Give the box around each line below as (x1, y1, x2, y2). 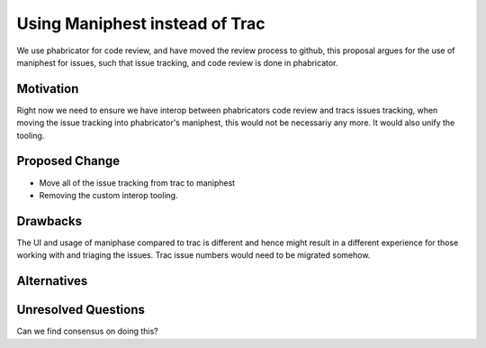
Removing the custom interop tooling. (39, 189, 179, 200)
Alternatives (16, 273, 88, 288)
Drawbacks (16, 213, 83, 229)
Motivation (16, 81, 79, 96)
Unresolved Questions (16, 302, 146, 317)
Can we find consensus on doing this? (16, 325, 158, 337)
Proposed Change (16, 153, 121, 169)
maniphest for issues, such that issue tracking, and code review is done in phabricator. (16, 57, 338, 68)
